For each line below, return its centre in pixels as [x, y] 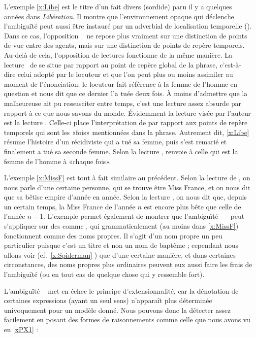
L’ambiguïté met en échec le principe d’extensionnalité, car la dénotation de [121, 290]
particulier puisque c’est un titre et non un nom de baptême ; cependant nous [121, 245]
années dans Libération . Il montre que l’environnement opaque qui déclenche [119, 16]
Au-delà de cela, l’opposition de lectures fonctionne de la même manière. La [118, 54]
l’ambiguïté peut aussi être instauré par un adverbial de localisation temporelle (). [128, 26]
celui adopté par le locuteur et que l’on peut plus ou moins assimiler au [126, 74]
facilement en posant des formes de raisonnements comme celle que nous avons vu [128, 320]
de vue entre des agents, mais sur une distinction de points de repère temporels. [124, 45]
